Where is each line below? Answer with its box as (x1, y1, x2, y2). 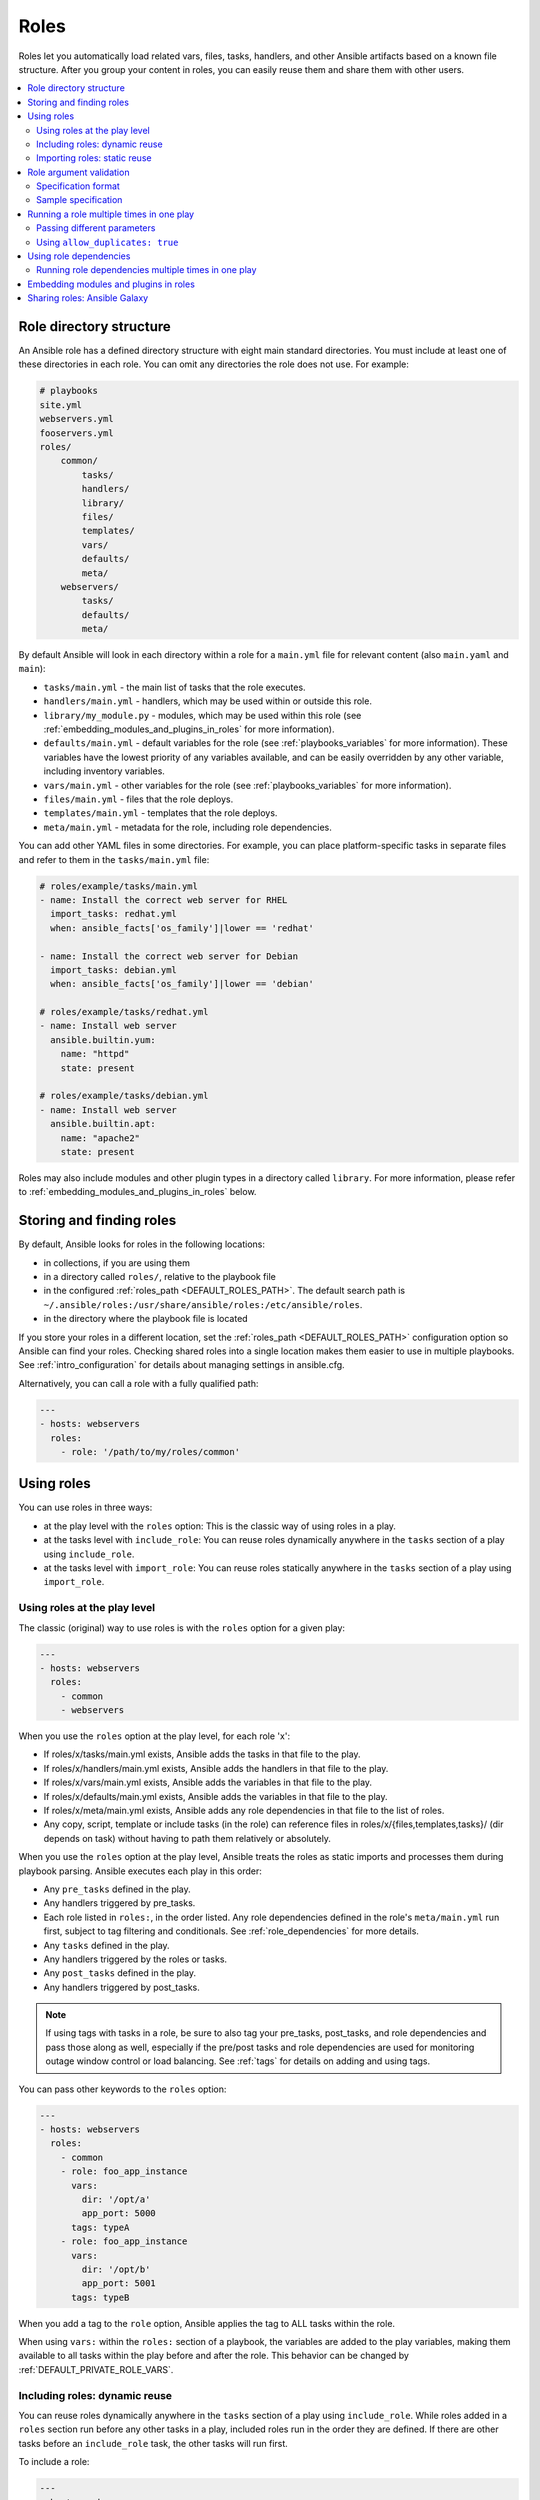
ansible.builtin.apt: (50, 1118, 157, 1130)
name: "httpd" (60, 1048, 130, 1060)
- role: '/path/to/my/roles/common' (60, 1446, 240, 1457)
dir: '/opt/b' (81, 2263, 151, 2275)
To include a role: (18, 2456, 90, 2468)
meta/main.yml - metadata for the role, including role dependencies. (43, 821, 332, 833)
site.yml (39, 399, 83, 410)
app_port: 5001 (81, 2278, 157, 2289)
